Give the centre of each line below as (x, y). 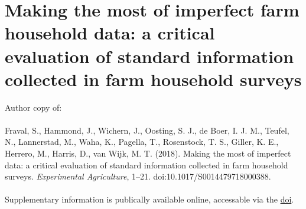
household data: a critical (110, 33)
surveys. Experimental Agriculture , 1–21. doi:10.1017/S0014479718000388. (138, 176)
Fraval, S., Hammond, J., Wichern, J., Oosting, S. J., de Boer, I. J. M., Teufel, (147, 130)
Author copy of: (33, 107)
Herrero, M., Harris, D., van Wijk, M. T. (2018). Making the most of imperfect (148, 153)
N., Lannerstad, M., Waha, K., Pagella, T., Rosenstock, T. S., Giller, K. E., (142, 142)
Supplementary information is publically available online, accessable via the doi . (149, 199)
